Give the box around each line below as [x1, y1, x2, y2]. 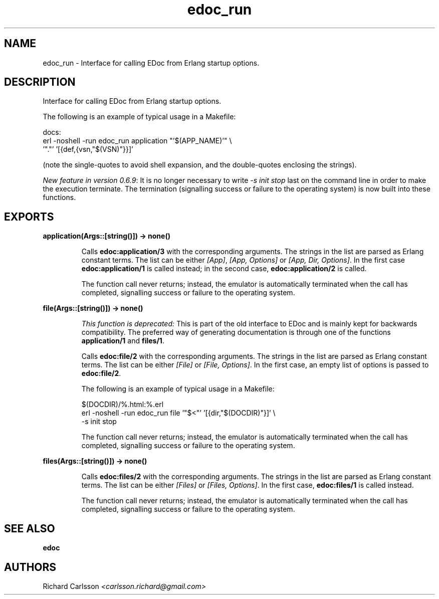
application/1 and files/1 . [81, 336, 164, 345]
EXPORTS [4, 210, 54, 223]
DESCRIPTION [4, 76, 76, 89]
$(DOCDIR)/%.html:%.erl [81, 400, 164, 409]
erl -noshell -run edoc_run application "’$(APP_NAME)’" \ [43, 136, 232, 145]
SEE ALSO [4, 522, 55, 535]
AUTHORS [4, 560, 57, 573]
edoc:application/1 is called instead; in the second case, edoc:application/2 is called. [81, 264, 367, 273]
